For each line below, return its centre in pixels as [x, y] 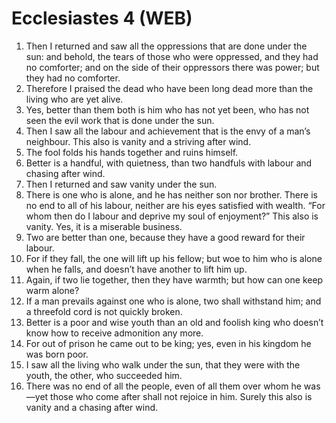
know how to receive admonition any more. [114, 333]
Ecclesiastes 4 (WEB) [102, 18]
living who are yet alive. [74, 99]
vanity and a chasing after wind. [92, 407]
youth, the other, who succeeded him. [104, 375]
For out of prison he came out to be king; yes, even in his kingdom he [168, 343]
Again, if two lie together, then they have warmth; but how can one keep [174, 279]
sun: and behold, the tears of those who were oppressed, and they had [172, 56]
